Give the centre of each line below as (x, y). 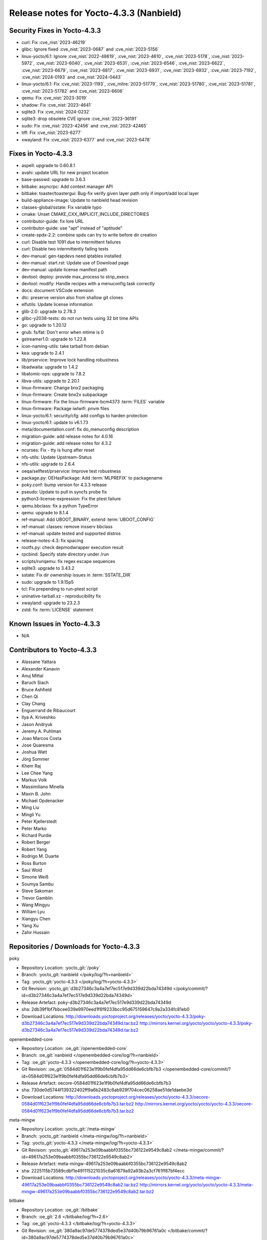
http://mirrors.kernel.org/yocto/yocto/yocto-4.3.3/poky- (196, 1023)
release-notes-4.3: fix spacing (52, 540)
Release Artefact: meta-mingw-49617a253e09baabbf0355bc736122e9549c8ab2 (104, 1164)
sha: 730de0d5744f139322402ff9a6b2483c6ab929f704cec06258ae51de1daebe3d (107, 1090)
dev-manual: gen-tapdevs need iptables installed (71, 256)
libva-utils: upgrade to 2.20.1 (50, 381)
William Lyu (33, 912)
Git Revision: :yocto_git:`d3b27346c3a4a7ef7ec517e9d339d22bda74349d (97, 988)
